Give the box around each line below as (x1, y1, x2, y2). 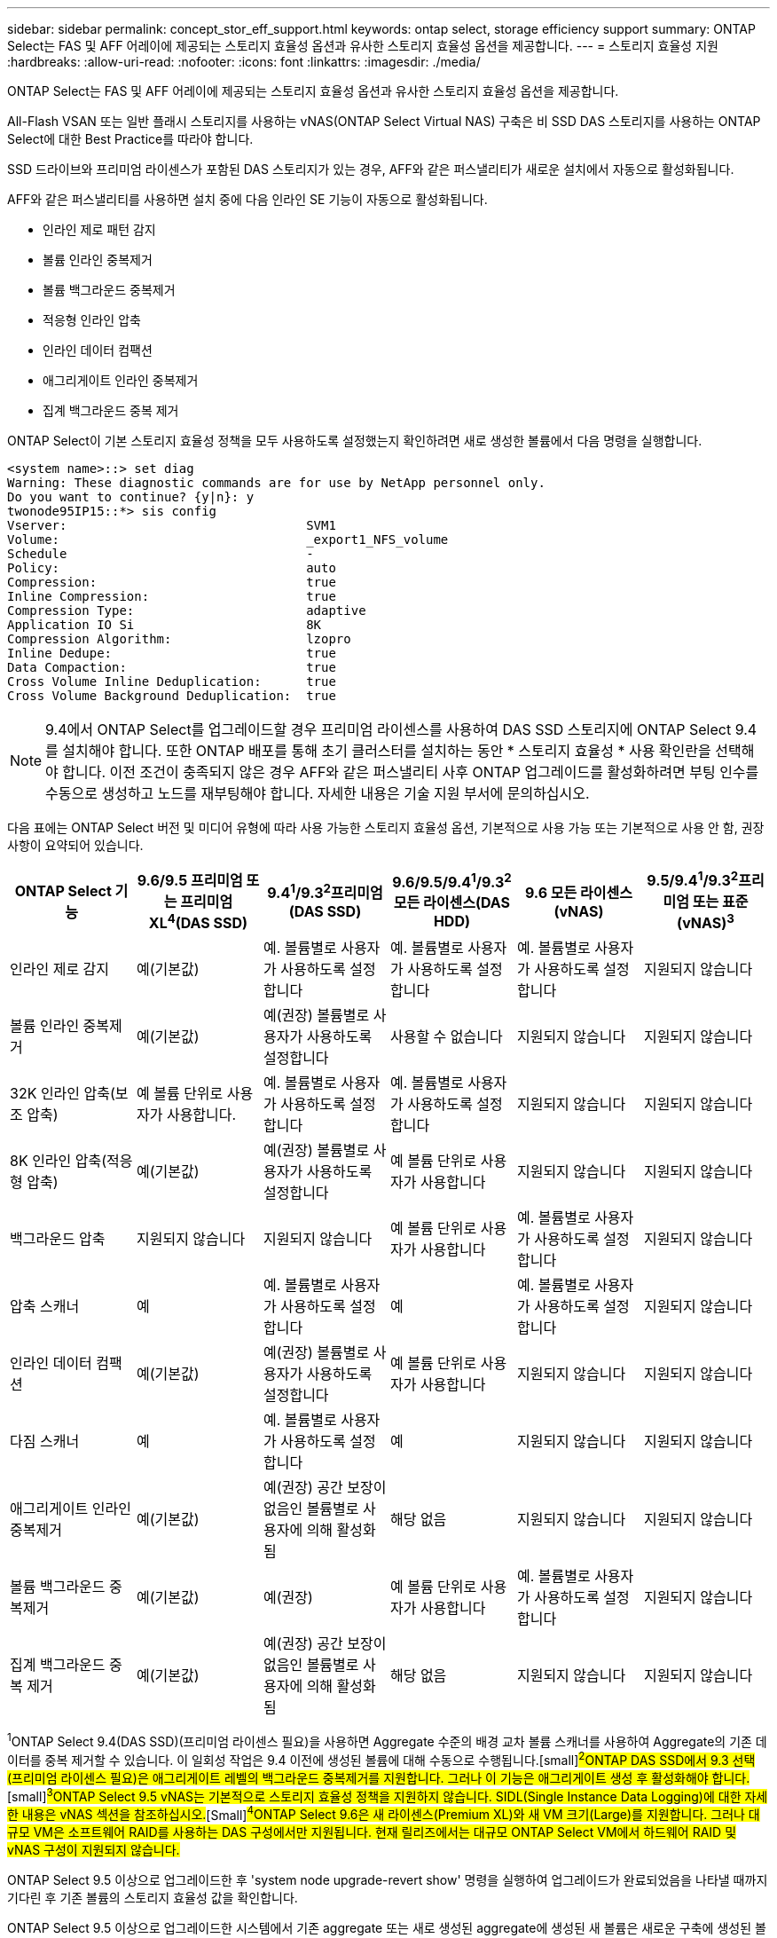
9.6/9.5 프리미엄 (137, 871, 243, 890)
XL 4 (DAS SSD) (148, 911, 248, 933)
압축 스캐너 (10, 1296, 80, 1315)
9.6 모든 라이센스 (524, 883, 632, 902)
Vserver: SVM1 (7, 518, 336, 532)
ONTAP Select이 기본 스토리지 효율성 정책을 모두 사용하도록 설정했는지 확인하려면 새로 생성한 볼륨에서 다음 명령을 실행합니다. (7, 433, 702, 448)
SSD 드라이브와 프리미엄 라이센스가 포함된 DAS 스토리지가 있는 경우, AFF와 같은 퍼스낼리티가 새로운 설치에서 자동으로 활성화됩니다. (7, 161, 734, 177)
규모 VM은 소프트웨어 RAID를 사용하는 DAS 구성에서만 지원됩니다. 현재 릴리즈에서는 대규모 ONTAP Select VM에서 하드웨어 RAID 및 (7, 1824, 737, 1840)
